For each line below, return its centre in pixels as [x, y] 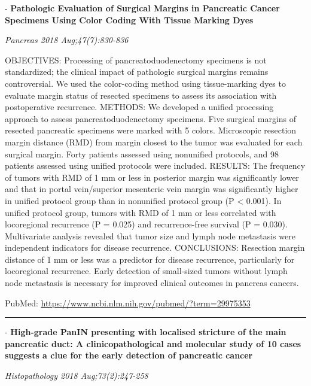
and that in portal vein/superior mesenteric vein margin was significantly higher [152, 189]
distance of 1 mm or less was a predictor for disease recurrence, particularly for [150, 259]
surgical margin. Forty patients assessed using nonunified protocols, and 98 [142, 154]
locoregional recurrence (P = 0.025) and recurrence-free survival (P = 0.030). [146, 224]
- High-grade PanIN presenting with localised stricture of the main [146, 332]
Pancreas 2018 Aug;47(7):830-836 [67, 40]
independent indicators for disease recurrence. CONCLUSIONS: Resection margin [155, 247]
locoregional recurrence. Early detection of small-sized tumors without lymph [146, 271]
